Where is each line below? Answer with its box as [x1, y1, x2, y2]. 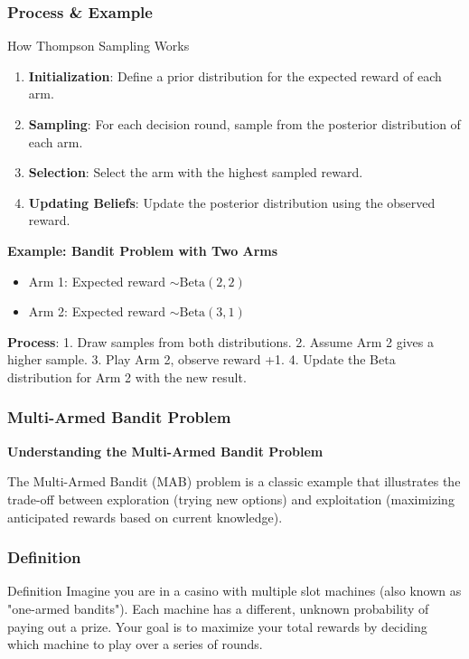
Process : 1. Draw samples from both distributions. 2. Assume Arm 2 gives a [7, 332, 434, 351]
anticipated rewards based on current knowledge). [7, 507, 283, 526]
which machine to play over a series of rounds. [7, 635, 263, 654]
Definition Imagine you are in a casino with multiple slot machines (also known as [7, 581, 462, 600]
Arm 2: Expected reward [28, 302, 165, 321]
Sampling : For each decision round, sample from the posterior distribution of [28, 115, 461, 133]
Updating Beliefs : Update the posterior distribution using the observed [28, 193, 436, 212]
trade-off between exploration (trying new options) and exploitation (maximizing [7, 489, 455, 508]
